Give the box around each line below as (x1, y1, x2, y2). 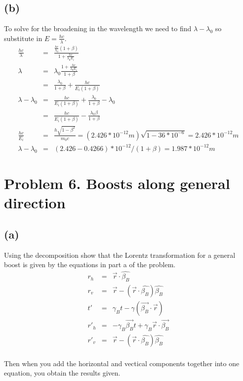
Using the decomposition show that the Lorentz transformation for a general (4, 249, 236, 260)
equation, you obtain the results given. (4, 368, 121, 378)
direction (4, 192, 66, 213)
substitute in (4, 33, 42, 43)
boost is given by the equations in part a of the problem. (4, 259, 176, 270)
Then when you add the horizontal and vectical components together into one (4, 358, 240, 368)
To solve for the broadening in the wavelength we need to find (4, 23, 192, 34)
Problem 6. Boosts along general (4, 173, 230, 193)
